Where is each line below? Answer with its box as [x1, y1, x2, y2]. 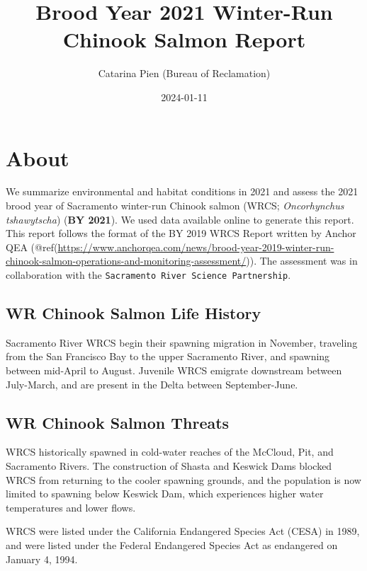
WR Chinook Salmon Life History [6, 302, 261, 324]
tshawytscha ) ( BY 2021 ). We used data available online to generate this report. [6, 212, 354, 226]
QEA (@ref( [6, 239, 58, 254]
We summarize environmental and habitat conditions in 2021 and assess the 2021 [6, 184, 358, 199]
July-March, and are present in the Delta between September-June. [6, 376, 298, 391]
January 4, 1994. [6, 551, 78, 566]
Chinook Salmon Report [62, 25, 306, 54]
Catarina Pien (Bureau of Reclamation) [98, 66, 271, 81]
